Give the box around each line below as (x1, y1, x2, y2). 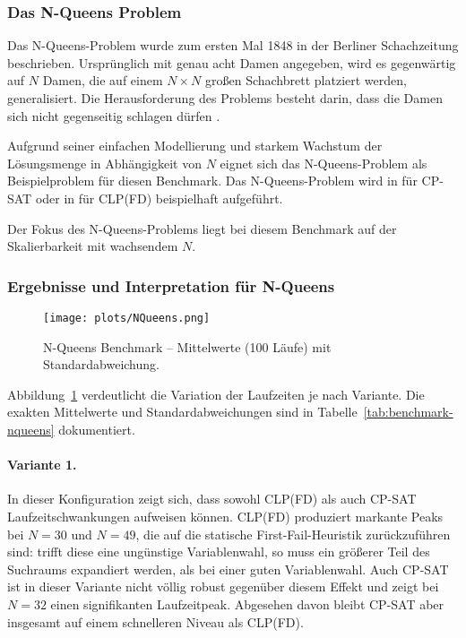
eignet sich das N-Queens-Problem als (220, 153, 427, 172)
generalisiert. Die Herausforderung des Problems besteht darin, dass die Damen (7, 89, 443, 107)
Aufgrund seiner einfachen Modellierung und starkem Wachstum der (7, 136, 383, 155)
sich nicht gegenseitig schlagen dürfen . (7, 106, 220, 125)
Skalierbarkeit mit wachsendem (7, 237, 178, 255)
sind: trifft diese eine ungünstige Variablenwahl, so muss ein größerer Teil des (7, 542, 430, 561)
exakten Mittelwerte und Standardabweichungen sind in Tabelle (7, 402, 358, 421)
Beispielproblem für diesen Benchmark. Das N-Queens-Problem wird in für (7, 171, 418, 190)
